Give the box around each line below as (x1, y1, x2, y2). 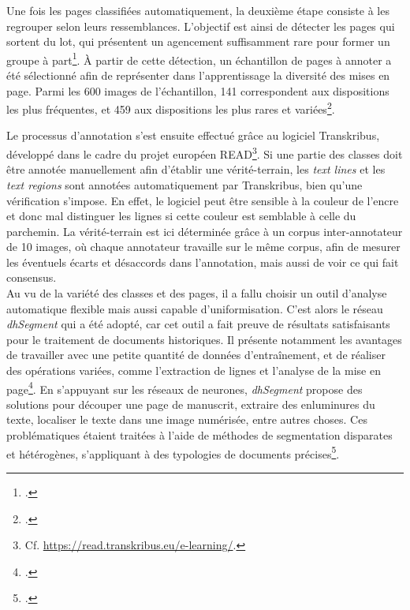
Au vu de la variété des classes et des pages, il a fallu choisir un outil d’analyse (6, 285, 387, 301)
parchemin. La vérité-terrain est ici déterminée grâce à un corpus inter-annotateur (6, 223, 403, 239)
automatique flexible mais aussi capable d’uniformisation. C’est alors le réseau (6, 300, 383, 316)
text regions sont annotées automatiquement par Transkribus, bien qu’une (6, 176, 363, 193)
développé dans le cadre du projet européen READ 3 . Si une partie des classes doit (6, 144, 403, 162)
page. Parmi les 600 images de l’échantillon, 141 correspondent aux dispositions (6, 82, 389, 99)
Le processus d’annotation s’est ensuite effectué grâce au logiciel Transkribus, (6, 127, 380, 144)
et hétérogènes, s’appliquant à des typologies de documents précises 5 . (6, 443, 340, 462)
